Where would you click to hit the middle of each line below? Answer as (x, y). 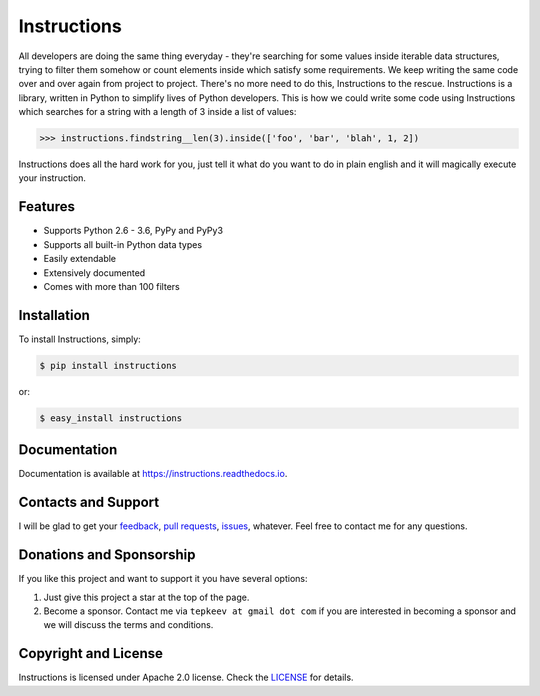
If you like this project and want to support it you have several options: (163, 579)
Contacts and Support (89, 502)
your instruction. (52, 178)
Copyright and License (91, 653)
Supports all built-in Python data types (123, 244)
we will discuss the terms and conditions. (128, 625)
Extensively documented (94, 272)
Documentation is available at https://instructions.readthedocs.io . (153, 474)
